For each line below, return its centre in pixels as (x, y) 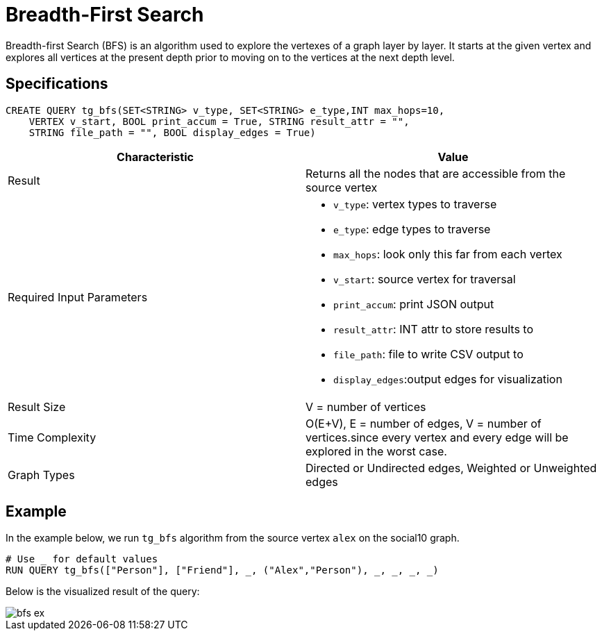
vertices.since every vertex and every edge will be (437, 437)
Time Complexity (52, 437)
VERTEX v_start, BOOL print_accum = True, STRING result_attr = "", (219, 121)
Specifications (57, 84)
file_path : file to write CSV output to (428, 354)
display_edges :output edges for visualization (448, 379)
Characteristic (155, 157)
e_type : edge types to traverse (412, 229)
